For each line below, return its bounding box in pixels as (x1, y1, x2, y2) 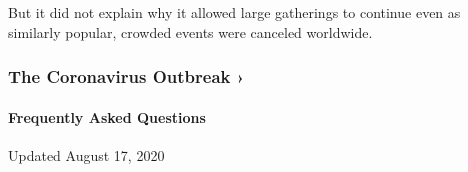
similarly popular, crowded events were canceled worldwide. (8, 21, 373, 42)
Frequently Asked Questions (8, 106, 206, 127)
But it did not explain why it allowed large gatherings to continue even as (8, 2, 461, 22)
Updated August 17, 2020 (8, 144, 165, 165)
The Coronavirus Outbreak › (8, 64, 245, 89)
